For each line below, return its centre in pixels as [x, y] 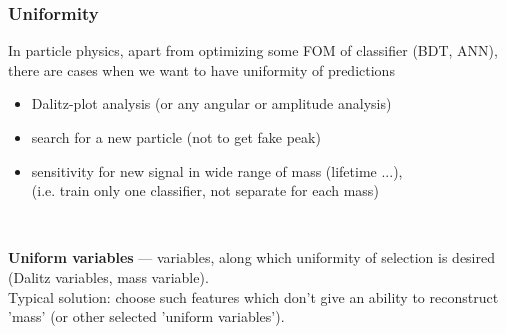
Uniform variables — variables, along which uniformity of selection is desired [251, 257]
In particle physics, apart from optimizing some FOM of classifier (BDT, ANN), [253, 50]
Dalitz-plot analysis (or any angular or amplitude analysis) [211, 103]
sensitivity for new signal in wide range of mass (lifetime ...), [217, 170]
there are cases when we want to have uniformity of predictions [201, 69]
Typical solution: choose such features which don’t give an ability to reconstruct [253, 296]
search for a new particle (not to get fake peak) [176, 137]
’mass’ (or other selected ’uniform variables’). [146, 316]
